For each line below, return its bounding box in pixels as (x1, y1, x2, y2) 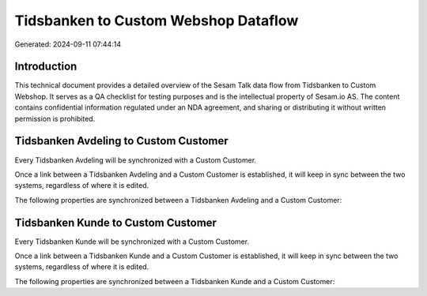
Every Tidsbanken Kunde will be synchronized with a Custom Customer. (14, 237, 249, 246)
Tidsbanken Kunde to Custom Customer (14, 215, 217, 229)
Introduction (14, 60, 77, 73)
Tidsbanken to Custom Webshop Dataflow (14, 12, 299, 29)
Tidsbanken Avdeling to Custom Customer (14, 134, 229, 148)
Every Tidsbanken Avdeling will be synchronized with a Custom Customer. (14, 155, 257, 165)
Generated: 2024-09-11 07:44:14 (14, 39, 122, 49)
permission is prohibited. (14, 114, 96, 123)
